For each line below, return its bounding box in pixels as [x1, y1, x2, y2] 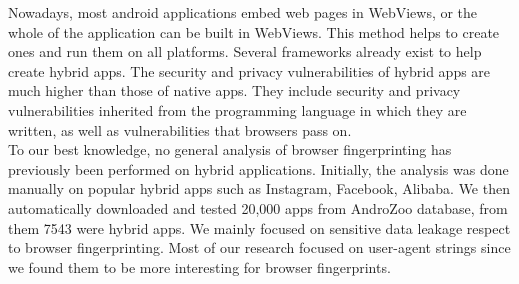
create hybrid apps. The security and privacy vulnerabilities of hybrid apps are [8, 60, 491, 81]
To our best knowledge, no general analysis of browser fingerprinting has [8, 139, 452, 160]
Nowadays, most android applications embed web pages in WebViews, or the [8, 2, 478, 22]
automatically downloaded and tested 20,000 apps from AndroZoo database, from [8, 197, 508, 218]
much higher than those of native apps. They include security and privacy [8, 80, 461, 101]
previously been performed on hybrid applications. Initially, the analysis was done [8, 158, 509, 179]
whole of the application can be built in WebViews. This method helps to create [8, 21, 500, 42]
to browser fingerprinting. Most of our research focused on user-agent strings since [8, 237, 511, 258]
